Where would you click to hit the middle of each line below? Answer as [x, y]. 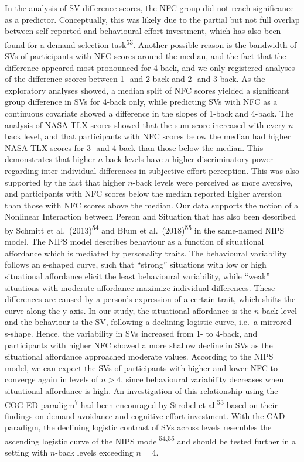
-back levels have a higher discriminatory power [188, 159]
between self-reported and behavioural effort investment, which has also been [143, 31]
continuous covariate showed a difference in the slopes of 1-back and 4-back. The [149, 113]
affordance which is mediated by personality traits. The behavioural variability [146, 253]
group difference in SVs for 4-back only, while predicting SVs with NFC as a [141, 102]
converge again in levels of [52, 379]
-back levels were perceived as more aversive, [213, 182]
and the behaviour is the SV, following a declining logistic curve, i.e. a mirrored [148, 322]
